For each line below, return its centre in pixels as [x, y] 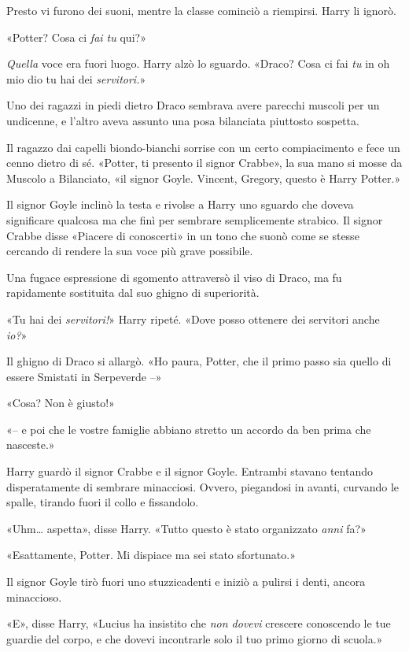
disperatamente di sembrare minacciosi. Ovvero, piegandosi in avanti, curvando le [203, 486]
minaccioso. [34, 596]
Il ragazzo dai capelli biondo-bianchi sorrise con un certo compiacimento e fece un [203, 147]
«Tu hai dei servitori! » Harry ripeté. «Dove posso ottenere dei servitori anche [193, 319]
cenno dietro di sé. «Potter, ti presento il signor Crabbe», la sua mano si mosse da [204, 163]
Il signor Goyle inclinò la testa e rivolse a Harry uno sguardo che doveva [180, 204]
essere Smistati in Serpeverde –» [84, 376]
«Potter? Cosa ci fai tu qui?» [76, 37]
